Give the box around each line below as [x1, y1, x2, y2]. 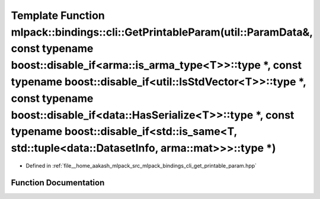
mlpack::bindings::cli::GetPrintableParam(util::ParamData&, [11, 25, 313, 38]
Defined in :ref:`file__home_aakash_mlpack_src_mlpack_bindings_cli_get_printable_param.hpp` [25, 162, 257, 169]
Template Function [11, 9, 105, 22]
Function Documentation [11, 178, 105, 188]
